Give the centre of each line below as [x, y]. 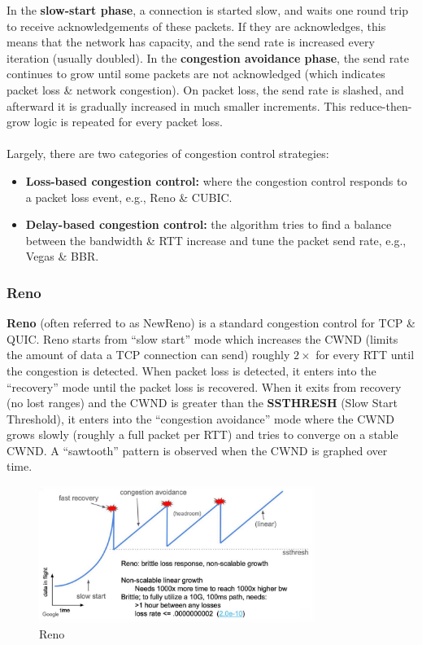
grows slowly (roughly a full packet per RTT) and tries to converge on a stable [202, 434]
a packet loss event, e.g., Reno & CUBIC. [129, 197]
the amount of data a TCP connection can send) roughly [148, 355]
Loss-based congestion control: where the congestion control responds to [216, 180]
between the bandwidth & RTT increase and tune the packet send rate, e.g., [216, 240]
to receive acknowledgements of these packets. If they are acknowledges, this [196, 26]
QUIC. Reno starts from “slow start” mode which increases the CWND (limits [202, 338]
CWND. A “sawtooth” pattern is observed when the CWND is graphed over [197, 450]
